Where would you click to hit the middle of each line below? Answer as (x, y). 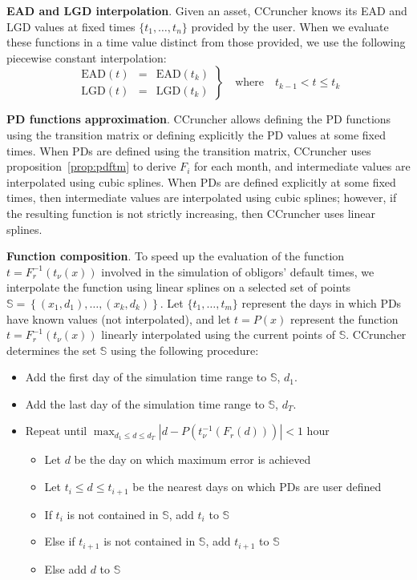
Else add (65, 568)
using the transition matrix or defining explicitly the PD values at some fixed (196, 134)
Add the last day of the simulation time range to (145, 403)
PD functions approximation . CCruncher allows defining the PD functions (199, 119)
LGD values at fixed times (71, 26)
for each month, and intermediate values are (302, 166)
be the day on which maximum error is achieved (192, 459)
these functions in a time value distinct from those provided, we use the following (206, 42)
